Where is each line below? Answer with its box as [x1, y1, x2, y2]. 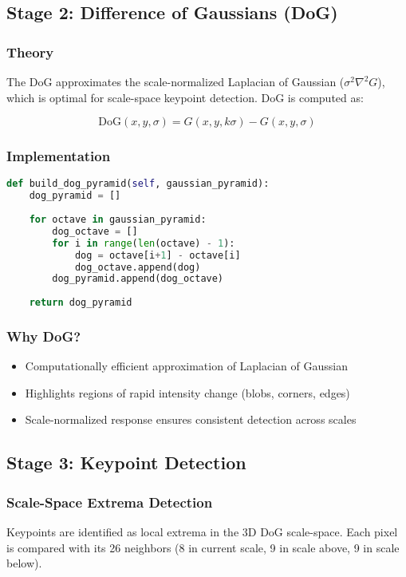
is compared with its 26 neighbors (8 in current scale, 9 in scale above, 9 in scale [6, 539, 400, 555]
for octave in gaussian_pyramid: [29, 214, 207, 226]
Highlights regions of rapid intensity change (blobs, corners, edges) [25, 384, 350, 401]
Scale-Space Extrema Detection [6, 492, 213, 512]
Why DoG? [6, 326, 81, 346]
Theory [6, 41, 54, 61]
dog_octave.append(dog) [74, 261, 201, 273]
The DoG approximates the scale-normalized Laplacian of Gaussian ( [6, 73, 345, 89]
